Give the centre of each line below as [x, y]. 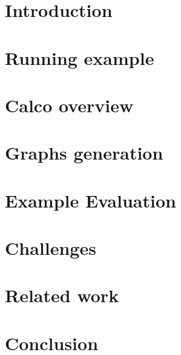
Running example [80, 57]
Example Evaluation [90, 200]
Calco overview [69, 105]
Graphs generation [84, 153]
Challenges [51, 248]
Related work [62, 295]
